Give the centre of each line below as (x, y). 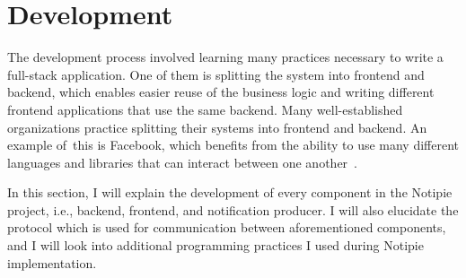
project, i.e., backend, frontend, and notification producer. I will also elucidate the (233, 209)
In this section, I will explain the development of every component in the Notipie (230, 192)
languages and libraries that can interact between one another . (182, 162)
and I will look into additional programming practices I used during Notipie (215, 245)
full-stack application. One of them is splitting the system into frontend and (216, 74)
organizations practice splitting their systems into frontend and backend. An (217, 127)
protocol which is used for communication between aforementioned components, (227, 227)
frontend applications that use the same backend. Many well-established (205, 109)
